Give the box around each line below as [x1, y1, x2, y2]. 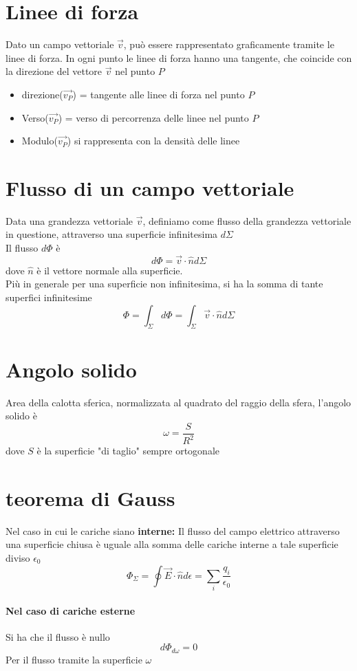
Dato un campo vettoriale [6, 37, 114, 52]
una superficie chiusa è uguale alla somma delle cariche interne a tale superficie [6, 537, 338, 551]
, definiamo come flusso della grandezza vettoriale [142, 213, 351, 228]
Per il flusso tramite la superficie [6, 652, 142, 666]
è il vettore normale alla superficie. [36, 263, 183, 277]
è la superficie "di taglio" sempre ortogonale [36, 443, 219, 458]
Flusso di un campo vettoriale [6, 173, 294, 201]
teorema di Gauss [6, 483, 175, 511]
